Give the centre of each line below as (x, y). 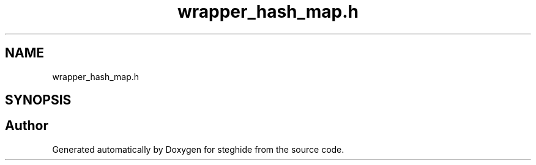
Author (27, 126)
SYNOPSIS (38, 100)
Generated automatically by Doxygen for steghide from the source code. (198, 149)
